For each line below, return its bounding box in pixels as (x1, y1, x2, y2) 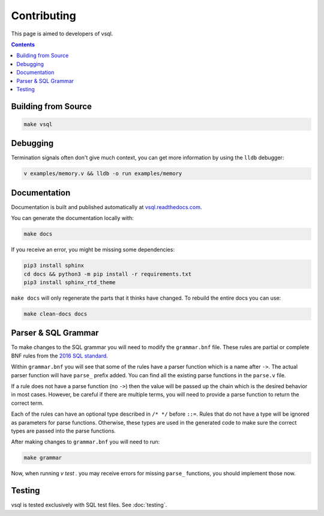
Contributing (11, 9, 76, 22)
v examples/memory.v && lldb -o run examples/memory (23, 170, 182, 177)
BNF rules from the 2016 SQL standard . (11, 352, 108, 359)
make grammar (23, 454, 62, 461)
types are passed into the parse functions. (11, 427, 116, 434)
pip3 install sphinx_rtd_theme (23, 279, 116, 285)
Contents (11, 41, 35, 48)
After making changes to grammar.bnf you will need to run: (11, 439, 160, 446)
